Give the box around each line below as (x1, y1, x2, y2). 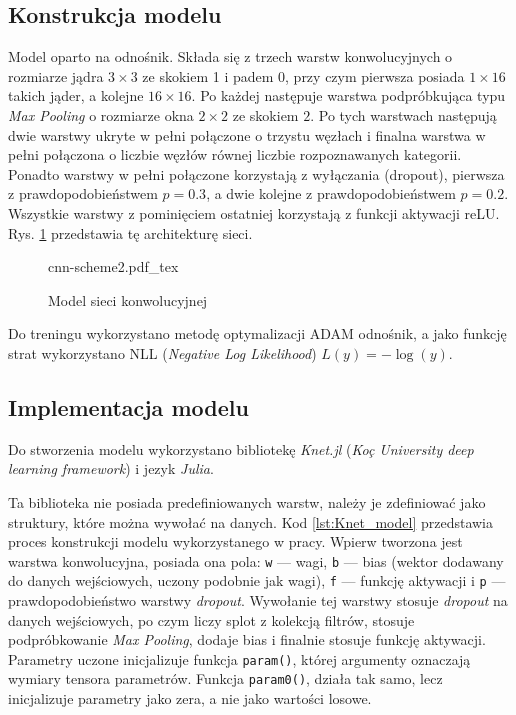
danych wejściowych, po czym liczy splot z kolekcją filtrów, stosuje (8, 609, 415, 630)
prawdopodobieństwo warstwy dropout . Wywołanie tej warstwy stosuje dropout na (8, 590, 508, 610)
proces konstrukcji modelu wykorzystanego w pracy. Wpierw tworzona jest (8, 531, 463, 552)
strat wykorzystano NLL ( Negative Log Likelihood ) (8, 342, 317, 363)
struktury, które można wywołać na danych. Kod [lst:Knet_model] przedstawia (8, 511, 494, 532)
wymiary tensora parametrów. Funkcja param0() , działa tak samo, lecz (8, 668, 443, 689)
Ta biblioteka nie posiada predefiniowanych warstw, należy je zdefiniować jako (8, 491, 486, 512)
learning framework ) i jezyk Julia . (8, 458, 214, 479)
